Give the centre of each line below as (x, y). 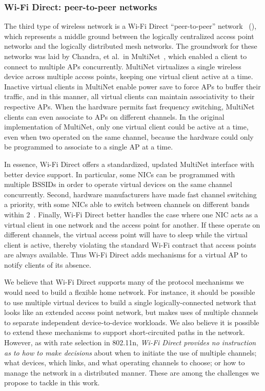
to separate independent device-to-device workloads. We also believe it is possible (132, 322)
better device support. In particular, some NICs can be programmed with (120, 174)
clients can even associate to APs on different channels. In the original (114, 116)
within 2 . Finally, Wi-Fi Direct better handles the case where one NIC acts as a (131, 214)
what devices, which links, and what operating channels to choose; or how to (125, 362)
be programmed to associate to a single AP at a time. (89, 147)
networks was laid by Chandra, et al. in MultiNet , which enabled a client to (126, 56)
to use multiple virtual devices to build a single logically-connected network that (130, 302)
